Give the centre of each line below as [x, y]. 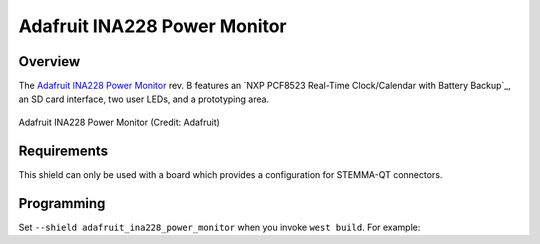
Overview [49, 61]
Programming [62, 203]
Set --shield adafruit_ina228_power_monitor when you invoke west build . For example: [219, 227]
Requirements [63, 150]
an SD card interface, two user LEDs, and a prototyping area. [144, 99]
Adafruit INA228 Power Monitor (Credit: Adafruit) [119, 122]
